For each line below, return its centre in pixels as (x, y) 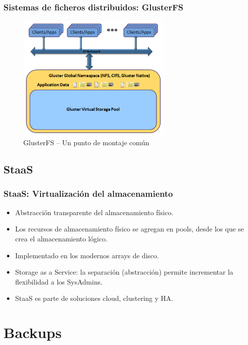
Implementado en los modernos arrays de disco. (87, 255)
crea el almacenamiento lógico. (61, 238)
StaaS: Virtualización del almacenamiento (88, 194)
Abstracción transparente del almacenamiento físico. (94, 212)
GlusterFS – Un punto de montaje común (86, 143)
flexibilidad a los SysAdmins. (59, 281)
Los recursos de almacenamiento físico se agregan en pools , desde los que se (129, 229)
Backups (33, 332)
